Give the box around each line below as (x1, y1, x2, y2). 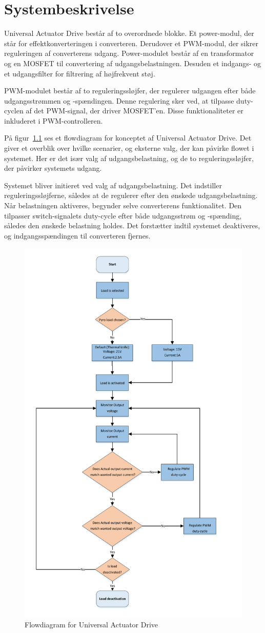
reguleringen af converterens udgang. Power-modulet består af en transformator (4, 48, 254, 58)
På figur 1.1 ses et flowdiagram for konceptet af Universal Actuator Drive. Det (4, 132, 252, 143)
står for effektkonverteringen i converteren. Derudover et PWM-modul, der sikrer (4, 37, 259, 48)
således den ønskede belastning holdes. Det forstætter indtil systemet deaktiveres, (4, 220, 260, 231)
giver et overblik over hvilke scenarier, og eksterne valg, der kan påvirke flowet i (4, 143, 254, 153)
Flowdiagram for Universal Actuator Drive (25, 619, 158, 630)
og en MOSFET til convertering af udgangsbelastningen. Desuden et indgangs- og (4, 57, 261, 68)
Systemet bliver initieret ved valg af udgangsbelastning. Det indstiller (4, 180, 222, 190)
